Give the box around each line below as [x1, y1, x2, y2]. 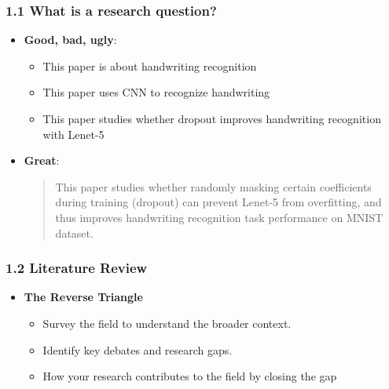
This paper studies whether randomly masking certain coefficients [55, 178, 372, 194]
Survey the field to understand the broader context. [42, 314, 292, 331]
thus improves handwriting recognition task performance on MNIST [55, 209, 383, 225]
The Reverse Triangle [24, 289, 143, 305]
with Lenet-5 [42, 125, 105, 142]
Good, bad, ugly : [24, 31, 117, 48]
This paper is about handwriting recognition [42, 57, 257, 74]
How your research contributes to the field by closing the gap [42, 368, 337, 384]
